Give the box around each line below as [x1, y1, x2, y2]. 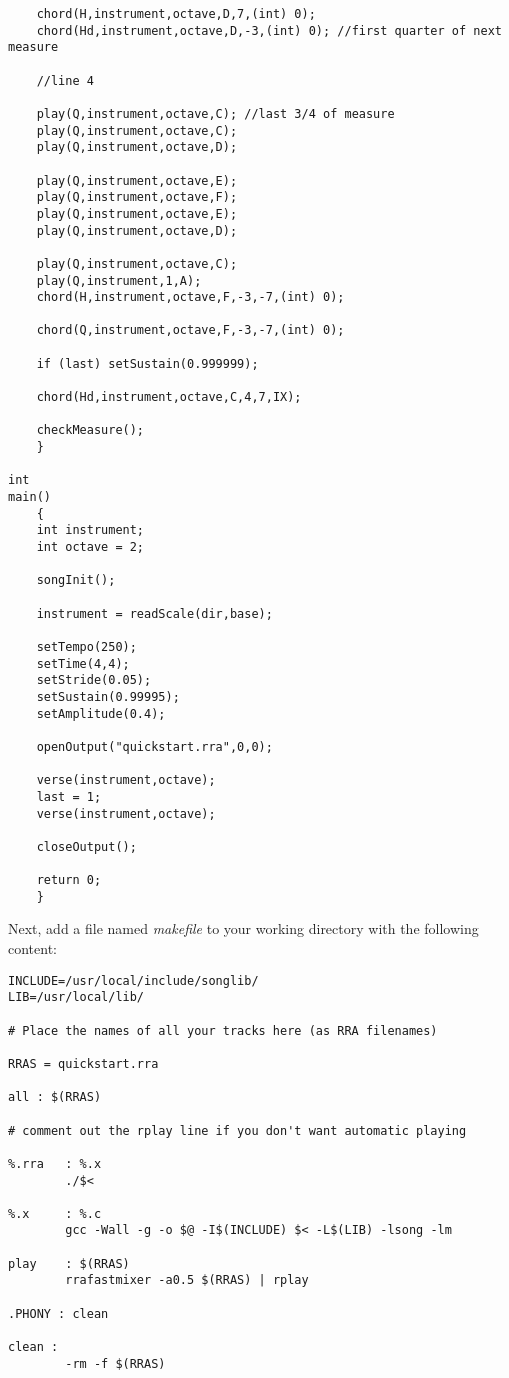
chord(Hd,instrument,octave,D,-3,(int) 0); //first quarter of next [36, 23, 502, 38]
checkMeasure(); [36, 423, 145, 438]
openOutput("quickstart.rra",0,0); [36, 739, 273, 754]
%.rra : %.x [8, 1156, 102, 1171]
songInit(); [36, 573, 116, 588]
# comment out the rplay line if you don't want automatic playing [8, 1123, 467, 1138]
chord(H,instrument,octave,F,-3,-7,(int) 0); [36, 290, 345, 305]
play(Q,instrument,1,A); [36, 273, 202, 288]
